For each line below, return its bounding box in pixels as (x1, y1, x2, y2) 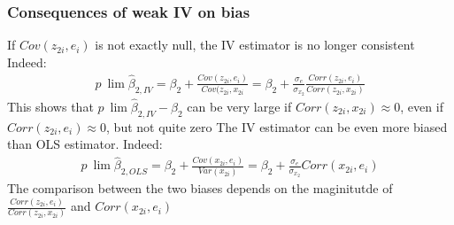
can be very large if (187, 97, 292, 115)
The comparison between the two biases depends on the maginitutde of (7, 179, 393, 198)
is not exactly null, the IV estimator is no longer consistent (95, 35, 415, 54)
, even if (400, 97, 443, 115)
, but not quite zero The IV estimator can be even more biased (106, 117, 448, 136)
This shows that (7, 97, 94, 115)
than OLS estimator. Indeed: (7, 135, 163, 153)
